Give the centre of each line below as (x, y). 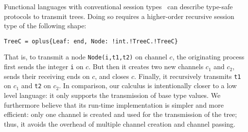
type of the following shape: (45, 26)
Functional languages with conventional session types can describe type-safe (118, 6)
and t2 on (36, 85)
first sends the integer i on (44, 66)
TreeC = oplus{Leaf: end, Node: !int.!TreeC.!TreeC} (91, 41)
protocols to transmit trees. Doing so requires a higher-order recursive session (119, 16)
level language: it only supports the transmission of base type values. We (112, 95)
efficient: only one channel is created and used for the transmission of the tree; (121, 114)
